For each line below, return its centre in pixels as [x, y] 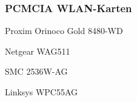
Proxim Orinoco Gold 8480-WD [64, 31]
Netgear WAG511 [38, 51]
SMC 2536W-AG [36, 71]
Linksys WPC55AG [42, 92]
